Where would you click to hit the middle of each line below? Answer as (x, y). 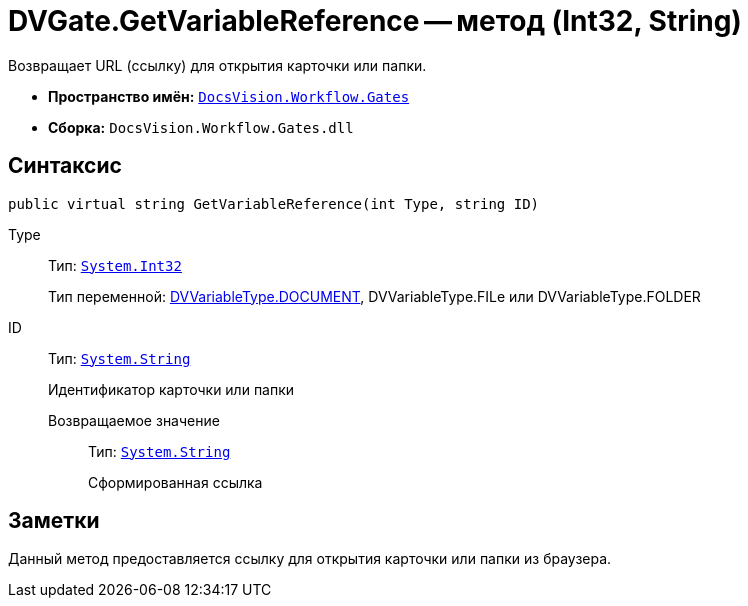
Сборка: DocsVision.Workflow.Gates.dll (201, 127)
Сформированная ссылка (175, 482)
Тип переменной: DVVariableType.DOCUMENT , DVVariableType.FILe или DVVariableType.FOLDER (374, 296)
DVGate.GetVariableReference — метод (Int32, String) (375, 21)
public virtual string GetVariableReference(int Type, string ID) (274, 203)
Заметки (54, 521)
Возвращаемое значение (134, 420)
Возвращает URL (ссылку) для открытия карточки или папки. (217, 65)
